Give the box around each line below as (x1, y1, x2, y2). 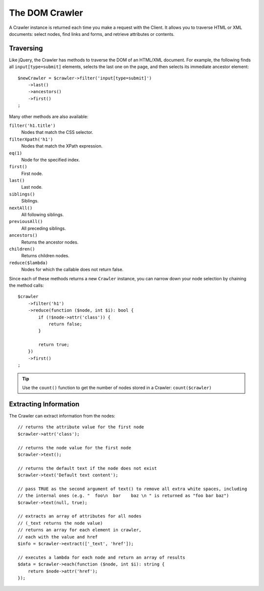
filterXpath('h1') (9, 136, 53, 142)
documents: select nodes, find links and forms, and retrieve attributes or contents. (9, 31, 175, 37)
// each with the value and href (18, 534, 98, 540)
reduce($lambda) (9, 260, 48, 266)
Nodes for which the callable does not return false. (21, 267, 124, 272)
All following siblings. (21, 212, 64, 218)
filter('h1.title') (9, 123, 56, 128)
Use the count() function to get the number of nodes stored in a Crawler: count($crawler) (22, 385, 212, 391)
